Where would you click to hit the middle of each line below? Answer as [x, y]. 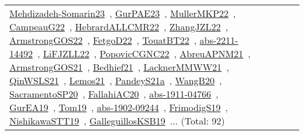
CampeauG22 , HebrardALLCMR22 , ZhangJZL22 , [119, 27]
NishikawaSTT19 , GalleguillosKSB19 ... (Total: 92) [117, 121]
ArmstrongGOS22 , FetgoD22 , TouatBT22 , [103, 40]
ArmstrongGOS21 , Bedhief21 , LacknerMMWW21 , [119, 67]
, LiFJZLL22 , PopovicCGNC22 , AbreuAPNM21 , [144, 53]
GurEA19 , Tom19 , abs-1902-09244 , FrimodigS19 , [119, 107]
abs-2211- [219, 40]
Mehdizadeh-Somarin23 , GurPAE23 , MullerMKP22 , [123, 13]
